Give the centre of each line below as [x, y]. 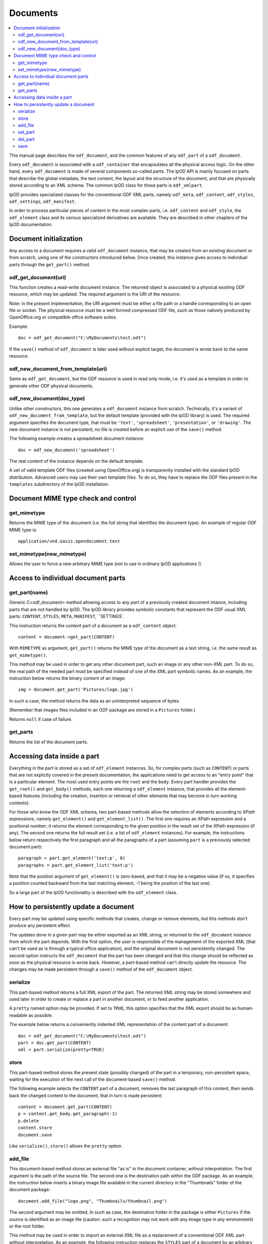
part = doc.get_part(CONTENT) [55, 1043]
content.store [35, 1128]
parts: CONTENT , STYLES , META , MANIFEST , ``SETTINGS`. [67, 617]
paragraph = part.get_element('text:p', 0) [72, 858]
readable [18, 1015]
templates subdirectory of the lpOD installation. [59, 484]
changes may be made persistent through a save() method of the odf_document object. [101, 969]
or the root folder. [27, 1226]
